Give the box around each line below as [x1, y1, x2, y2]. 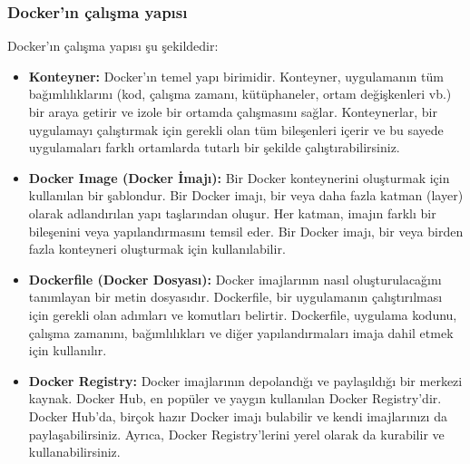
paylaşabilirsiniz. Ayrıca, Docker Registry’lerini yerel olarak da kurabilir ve [28, 424, 445, 443]
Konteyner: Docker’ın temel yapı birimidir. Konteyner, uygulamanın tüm [28, 66, 444, 85]
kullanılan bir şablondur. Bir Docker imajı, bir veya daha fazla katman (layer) [28, 186, 464, 205]
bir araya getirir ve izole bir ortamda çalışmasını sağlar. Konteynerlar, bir [28, 102, 437, 121]
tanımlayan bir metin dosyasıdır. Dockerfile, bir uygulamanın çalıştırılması [28, 287, 443, 306]
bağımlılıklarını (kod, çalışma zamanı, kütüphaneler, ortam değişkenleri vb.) [28, 84, 452, 103]
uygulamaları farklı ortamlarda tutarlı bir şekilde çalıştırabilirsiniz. [28, 138, 400, 157]
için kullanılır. [28, 341, 107, 360]
